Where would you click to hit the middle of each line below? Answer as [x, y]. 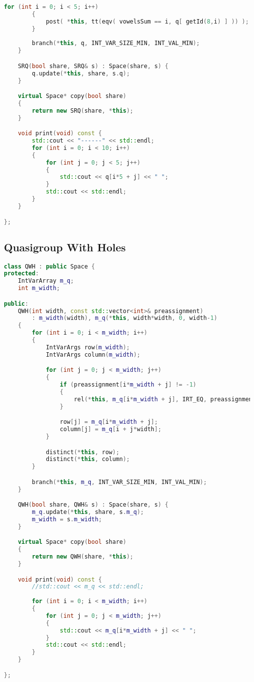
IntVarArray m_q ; [46, 281]
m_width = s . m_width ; [67, 520]
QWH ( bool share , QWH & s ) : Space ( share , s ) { [93, 505]
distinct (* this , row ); [83, 452]
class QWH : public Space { [50, 266]
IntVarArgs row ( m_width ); [88, 347]
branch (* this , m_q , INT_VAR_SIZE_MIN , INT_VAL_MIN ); [119, 482]
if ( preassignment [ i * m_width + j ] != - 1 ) [128, 385]
